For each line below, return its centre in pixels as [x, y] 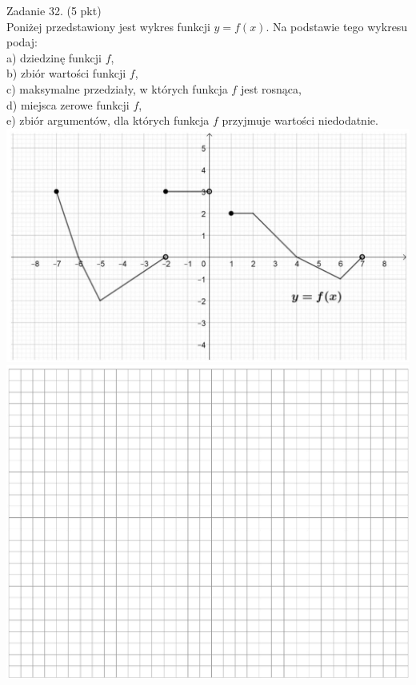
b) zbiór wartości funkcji [66, 73]
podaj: [22, 42]
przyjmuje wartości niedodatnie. [300, 120]
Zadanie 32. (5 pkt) [54, 10]
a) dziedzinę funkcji [54, 57]
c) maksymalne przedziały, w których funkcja [117, 88]
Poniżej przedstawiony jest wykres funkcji [108, 26]
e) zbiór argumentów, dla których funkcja [108, 120]
